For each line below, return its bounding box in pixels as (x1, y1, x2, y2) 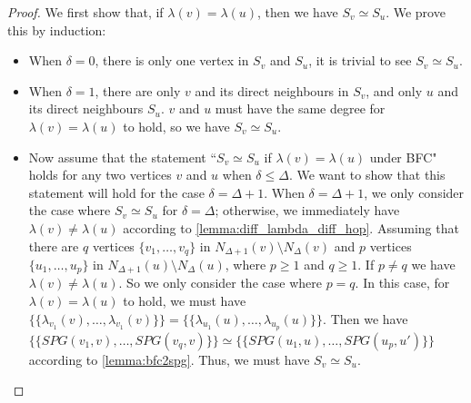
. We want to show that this (288, 165, 446, 184)
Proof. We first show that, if (7, 3, 164, 21)
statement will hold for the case (28, 182, 205, 201)
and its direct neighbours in (195, 81, 349, 100)
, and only (366, 81, 423, 100)
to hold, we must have (123, 291, 246, 310)
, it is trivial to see (308, 51, 412, 70)
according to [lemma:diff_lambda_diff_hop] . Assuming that (123, 218, 459, 237)
